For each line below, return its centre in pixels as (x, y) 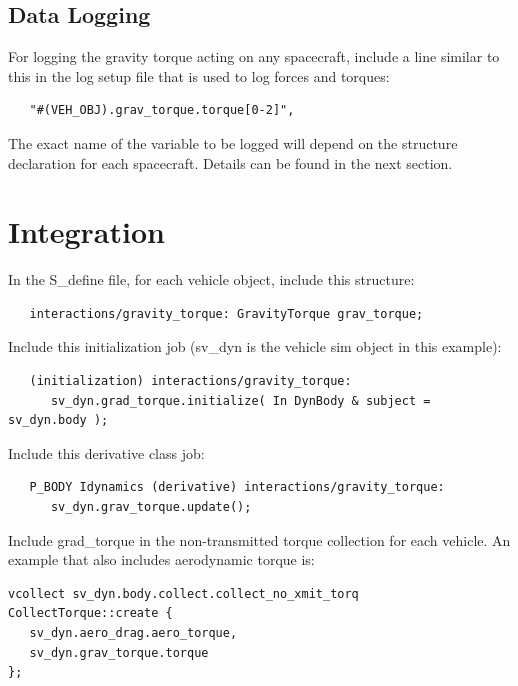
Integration (86, 231)
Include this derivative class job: (106, 452)
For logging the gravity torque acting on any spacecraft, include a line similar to (254, 56)
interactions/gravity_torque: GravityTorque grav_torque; (226, 313)
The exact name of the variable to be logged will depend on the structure (233, 142)
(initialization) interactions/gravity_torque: (190, 381)
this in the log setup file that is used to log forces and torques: (199, 75)
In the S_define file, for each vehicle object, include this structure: (211, 279)
